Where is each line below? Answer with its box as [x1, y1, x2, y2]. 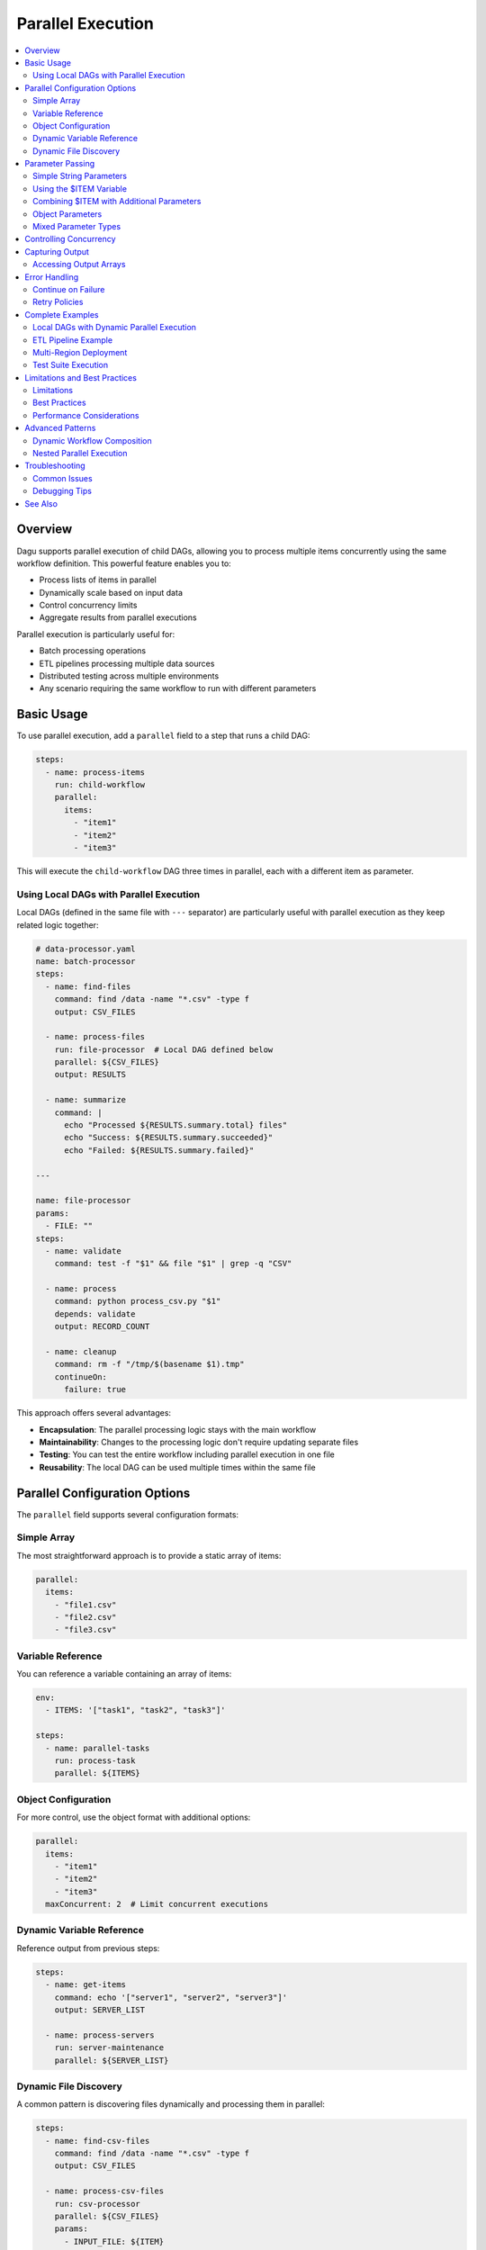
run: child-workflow [54, 779, 146, 790]
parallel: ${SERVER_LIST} [54, 2055, 169, 2065]
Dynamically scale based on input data [39, 587, 184, 598]
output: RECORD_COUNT [54, 1321, 150, 1332]
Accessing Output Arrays [32, 259, 126, 270]
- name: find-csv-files [45, 2136, 150, 2146]
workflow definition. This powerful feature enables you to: [16, 558, 231, 569]
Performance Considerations [32, 409, 139, 420]
